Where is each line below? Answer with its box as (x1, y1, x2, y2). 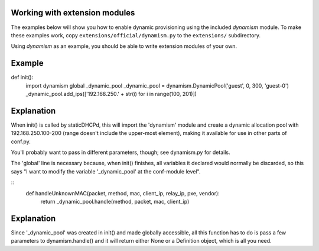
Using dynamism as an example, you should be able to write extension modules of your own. (11, 43, 237, 50)
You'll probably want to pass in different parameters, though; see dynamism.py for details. (11, 149, 230, 156)
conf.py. (11, 138, 31, 145)
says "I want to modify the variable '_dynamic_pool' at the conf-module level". (11, 168, 201, 175)
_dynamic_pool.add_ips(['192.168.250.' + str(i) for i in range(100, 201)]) (25, 90, 197, 97)
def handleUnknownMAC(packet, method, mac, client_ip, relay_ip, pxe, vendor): (25, 189, 220, 197)
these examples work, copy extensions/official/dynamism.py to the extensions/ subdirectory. (11, 31, 261, 38)
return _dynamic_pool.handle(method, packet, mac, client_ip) (40, 198, 190, 205)
